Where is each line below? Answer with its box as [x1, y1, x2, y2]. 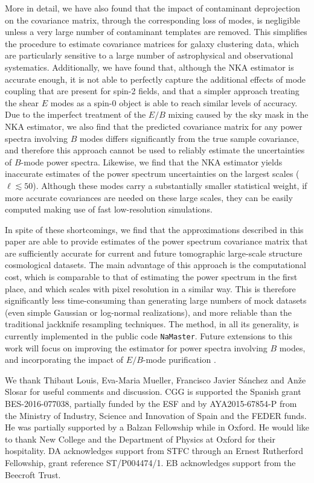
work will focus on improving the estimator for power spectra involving [5, 341, 268, 354]
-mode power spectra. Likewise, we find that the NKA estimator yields [21, 155, 283, 168]
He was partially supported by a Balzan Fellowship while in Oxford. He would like [5, 421, 309, 433]
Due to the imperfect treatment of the [5, 108, 146, 121]
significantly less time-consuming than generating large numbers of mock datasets [5, 294, 307, 307]
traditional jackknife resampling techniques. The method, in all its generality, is [5, 318, 299, 330]
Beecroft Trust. [5, 468, 61, 481]
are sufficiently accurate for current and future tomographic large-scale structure [5, 246, 303, 259]
